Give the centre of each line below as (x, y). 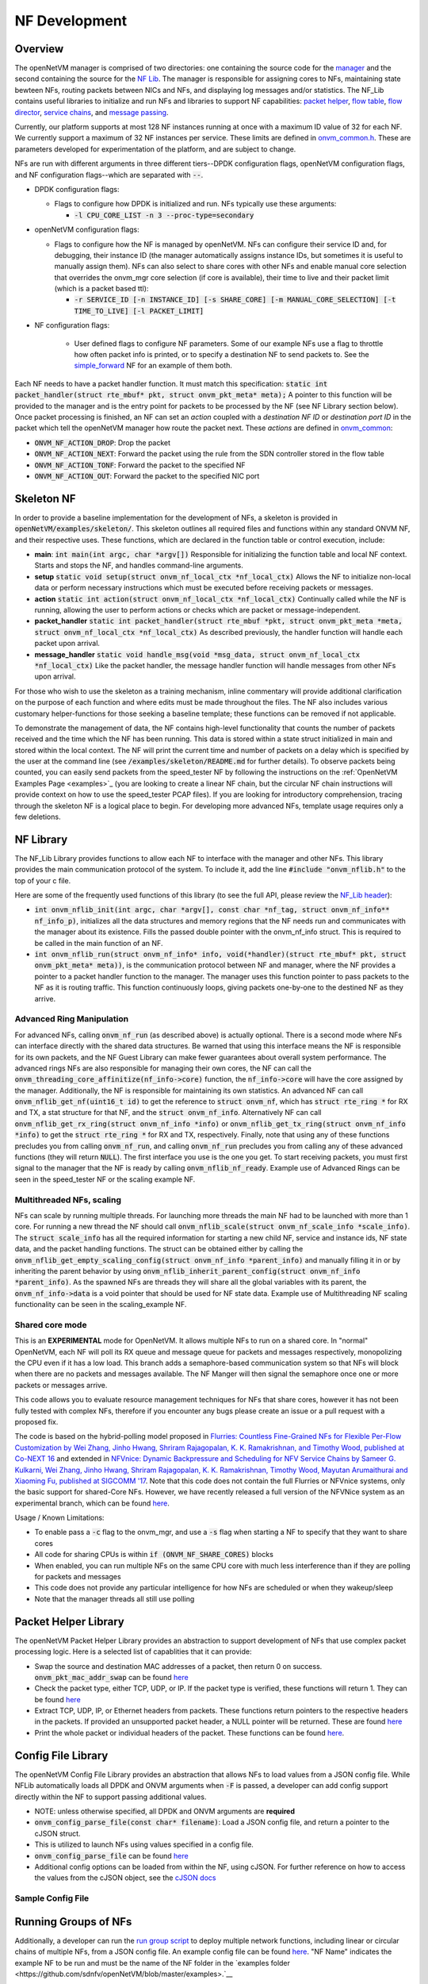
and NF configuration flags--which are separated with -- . (109, 175)
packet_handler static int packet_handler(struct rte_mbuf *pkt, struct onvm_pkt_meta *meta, (219, 621)
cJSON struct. (57, 1833)
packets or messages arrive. (61, 1385)
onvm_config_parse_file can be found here (112, 1855)
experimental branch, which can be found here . (92, 1503)
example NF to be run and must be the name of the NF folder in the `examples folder (153, 1963)
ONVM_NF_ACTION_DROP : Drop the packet (102, 442)
